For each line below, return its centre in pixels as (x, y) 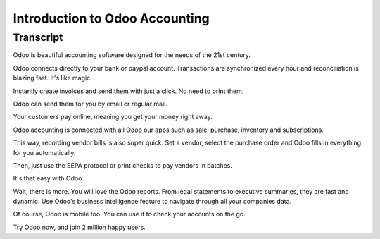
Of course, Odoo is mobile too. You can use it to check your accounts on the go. (129, 214)
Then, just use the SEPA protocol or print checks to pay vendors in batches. (122, 165)
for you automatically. (44, 152)
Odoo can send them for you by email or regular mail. (90, 104)
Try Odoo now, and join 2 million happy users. (79, 227)
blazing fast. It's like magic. (52, 78)
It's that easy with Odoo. (49, 178)
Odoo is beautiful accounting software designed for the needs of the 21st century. (132, 55)
